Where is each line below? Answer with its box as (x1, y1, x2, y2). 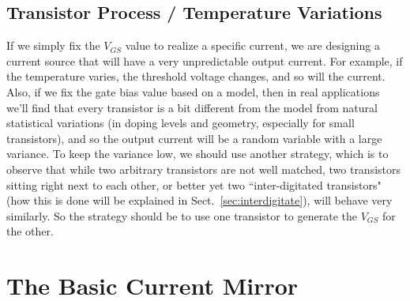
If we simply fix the (6, 37, 100, 54)
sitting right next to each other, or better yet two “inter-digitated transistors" (6, 176, 382, 193)
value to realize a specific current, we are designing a (125, 37, 380, 54)
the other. (6, 223, 54, 239)
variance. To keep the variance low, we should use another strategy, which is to (6, 145, 389, 162)
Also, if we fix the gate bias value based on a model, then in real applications (6, 83, 380, 100)
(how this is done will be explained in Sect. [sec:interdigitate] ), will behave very (6, 192, 393, 209)
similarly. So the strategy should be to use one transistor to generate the (6, 207, 357, 224)
